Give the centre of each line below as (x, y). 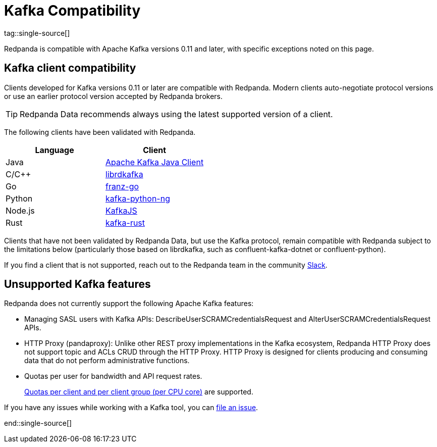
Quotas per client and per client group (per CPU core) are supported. (139, 392)
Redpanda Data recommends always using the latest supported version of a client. (176, 114)
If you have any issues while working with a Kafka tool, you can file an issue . (131, 408)
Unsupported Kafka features (77, 284)
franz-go (122, 186)
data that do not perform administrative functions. (107, 361)
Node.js (20, 210)
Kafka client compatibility (70, 68)
